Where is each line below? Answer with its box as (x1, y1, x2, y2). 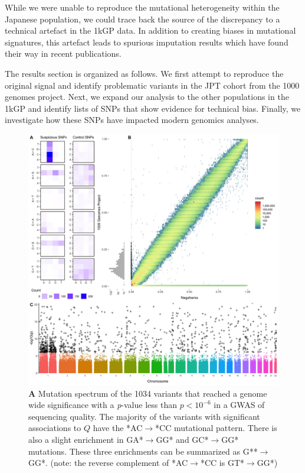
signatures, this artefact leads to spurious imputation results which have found (5, 35, 288, 48)
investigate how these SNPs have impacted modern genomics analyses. (5, 114, 259, 126)
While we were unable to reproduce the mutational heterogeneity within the (5, 1, 280, 13)
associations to (28, 422, 81, 434)
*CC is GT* (200, 456, 244, 469)
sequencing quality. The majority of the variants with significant (28, 410, 260, 422)
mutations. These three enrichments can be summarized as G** (28, 445, 258, 457)
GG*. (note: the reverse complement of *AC (28, 456, 188, 469)
